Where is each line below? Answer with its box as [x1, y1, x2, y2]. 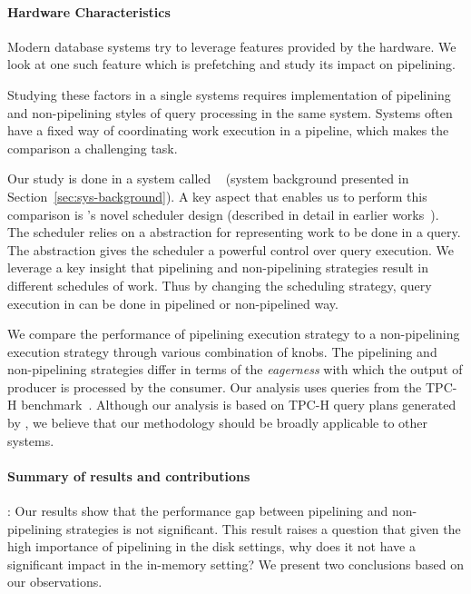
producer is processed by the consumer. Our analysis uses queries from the [7, 377, 422, 396]
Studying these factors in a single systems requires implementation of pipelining [7, 84, 451, 104]
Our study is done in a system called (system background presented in [7, 169, 409, 188]
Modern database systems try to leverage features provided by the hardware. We [7, 36, 456, 55]
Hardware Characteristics [7, 2, 171, 21]
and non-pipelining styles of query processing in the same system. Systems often [7, 103, 453, 122]
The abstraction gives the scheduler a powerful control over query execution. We [7, 240, 454, 259]
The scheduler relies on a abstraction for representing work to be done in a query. [7, 223, 461, 242]
